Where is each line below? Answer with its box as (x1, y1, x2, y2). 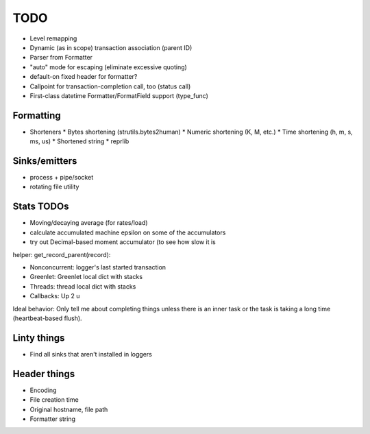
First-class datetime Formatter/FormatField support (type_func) (29, 91, 209, 99)
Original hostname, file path (29, 405, 108, 413)
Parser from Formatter (29, 53, 92, 62)
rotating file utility (29, 182, 79, 191)
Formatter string (29, 415, 75, 423)
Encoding (29, 386, 57, 394)
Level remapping (29, 34, 77, 43)
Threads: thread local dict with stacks (29, 282, 136, 291)
